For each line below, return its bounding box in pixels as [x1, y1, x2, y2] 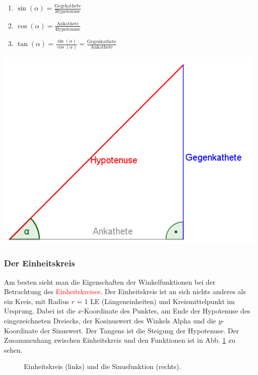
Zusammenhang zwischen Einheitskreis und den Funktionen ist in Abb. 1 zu [4, 335, 235, 345]
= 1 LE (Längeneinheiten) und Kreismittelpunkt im [76, 296, 235, 306]
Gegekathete [54, 3, 81, 8]
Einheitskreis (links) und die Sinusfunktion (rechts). [24, 361, 181, 372]
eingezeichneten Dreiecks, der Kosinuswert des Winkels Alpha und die [4, 315, 216, 325]
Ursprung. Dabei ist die [4, 306, 75, 316]
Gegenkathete [87, 39, 117, 44]
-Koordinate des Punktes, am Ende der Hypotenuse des [81, 306, 251, 316]
